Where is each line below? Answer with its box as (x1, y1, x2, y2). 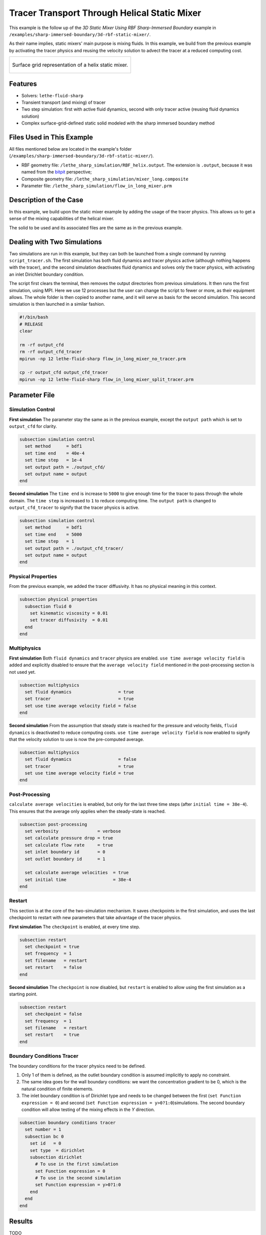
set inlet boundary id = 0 (25, 849, 105, 855)
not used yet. (9, 669, 36, 675)
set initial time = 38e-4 (25, 877, 132, 882)
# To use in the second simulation (35, 1175, 121, 1181)
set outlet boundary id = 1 (25, 856, 105, 862)
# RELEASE (19, 321, 43, 327)
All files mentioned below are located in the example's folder (9, 146, 132, 152)
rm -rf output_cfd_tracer (19, 349, 82, 355)
